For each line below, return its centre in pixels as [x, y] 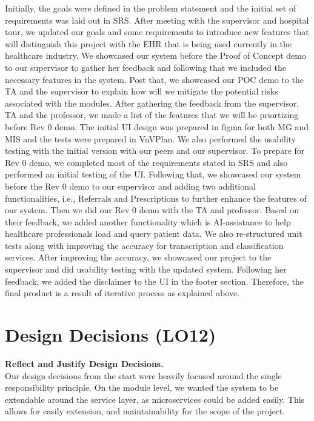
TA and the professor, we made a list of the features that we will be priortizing [152, 115]
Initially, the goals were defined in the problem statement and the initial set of [151, 8]
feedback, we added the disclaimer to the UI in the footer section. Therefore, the [154, 281]
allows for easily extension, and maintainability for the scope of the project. [145, 411]
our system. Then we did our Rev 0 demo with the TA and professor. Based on [152, 210]
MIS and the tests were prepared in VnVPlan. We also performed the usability [151, 138]
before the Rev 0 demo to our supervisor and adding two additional [130, 186]
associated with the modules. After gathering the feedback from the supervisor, [152, 103]
